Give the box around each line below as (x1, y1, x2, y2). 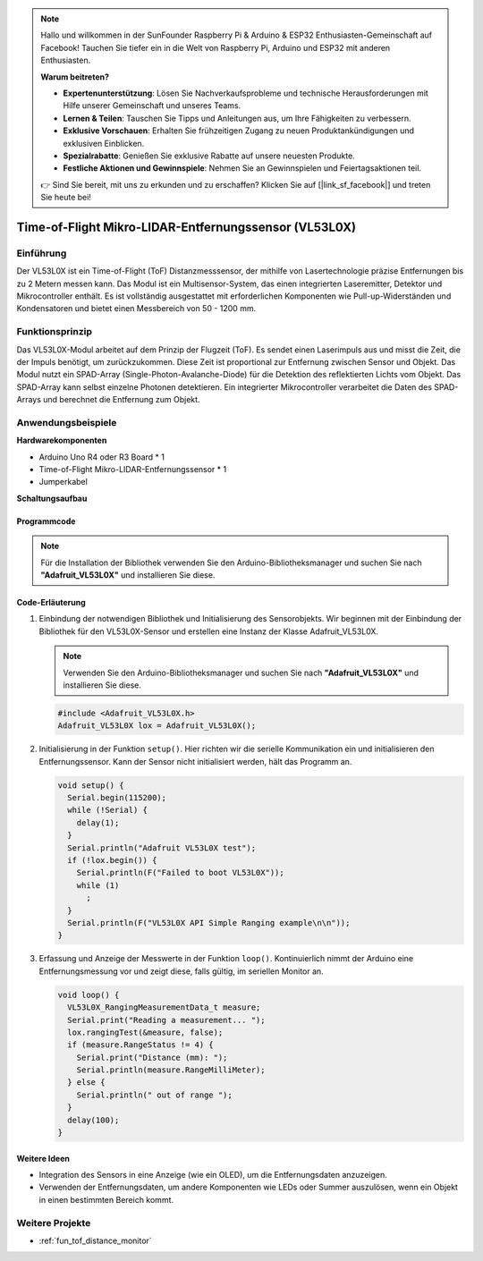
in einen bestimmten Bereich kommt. (38, 1194, 174, 1205)
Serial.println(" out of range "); (76, 1089, 233, 1100)
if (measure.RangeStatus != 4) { (67, 1040, 214, 1050)
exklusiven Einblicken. (63, 138, 145, 148)
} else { (67, 1078, 106, 1088)
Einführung (16, 247, 67, 259)
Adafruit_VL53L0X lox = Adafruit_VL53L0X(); (57, 721, 257, 731)
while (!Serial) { (67, 805, 148, 816)
